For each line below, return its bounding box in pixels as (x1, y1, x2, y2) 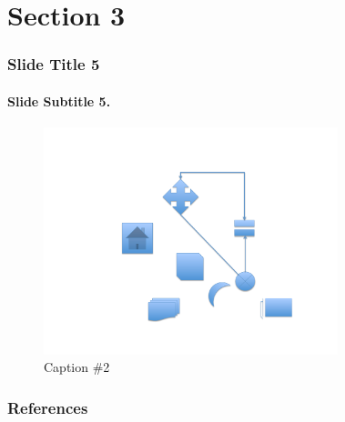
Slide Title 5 (7, 53, 100, 75)
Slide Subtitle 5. (7, 91, 111, 110)
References (7, 396, 88, 418)
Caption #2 (44, 357, 110, 377)
